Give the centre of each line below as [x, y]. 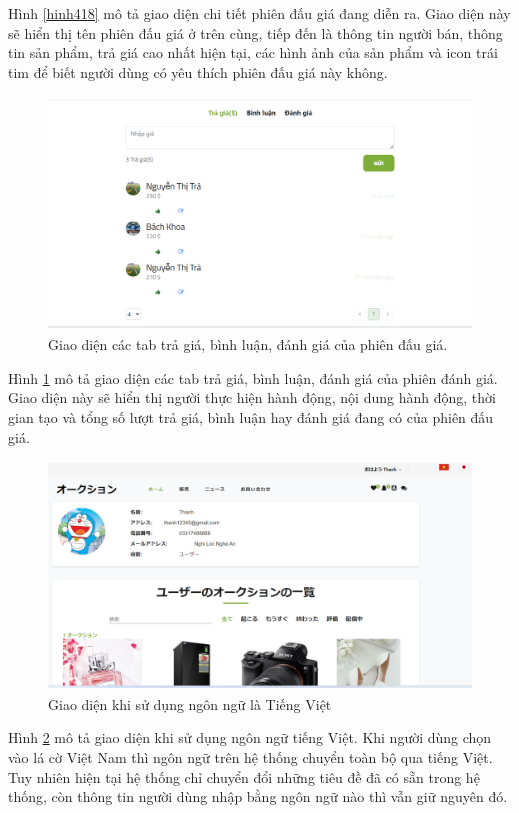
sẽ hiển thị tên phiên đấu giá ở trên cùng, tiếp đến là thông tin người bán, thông [255, 32]
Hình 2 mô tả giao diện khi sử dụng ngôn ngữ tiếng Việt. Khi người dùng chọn [250, 737]
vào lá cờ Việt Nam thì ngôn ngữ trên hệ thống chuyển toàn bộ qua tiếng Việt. [250, 757]
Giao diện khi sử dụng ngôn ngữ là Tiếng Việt [190, 703]
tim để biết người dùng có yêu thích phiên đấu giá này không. [198, 71]
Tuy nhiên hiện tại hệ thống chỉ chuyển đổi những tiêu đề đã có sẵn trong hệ [244, 776]
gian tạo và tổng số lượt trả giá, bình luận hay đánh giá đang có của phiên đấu [251, 417]
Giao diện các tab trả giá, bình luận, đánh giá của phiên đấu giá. [248, 344]
